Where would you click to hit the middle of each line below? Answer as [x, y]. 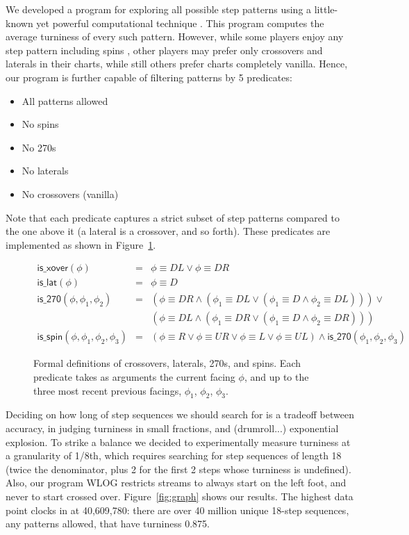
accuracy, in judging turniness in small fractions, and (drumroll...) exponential [172, 428]
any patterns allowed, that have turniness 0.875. [108, 524]
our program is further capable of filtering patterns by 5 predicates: [149, 77]
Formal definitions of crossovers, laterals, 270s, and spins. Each [167, 363]
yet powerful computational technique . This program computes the [180, 23]
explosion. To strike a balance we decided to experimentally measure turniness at [178, 442]
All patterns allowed [65, 100]
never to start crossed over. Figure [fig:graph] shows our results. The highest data [180, 496]
